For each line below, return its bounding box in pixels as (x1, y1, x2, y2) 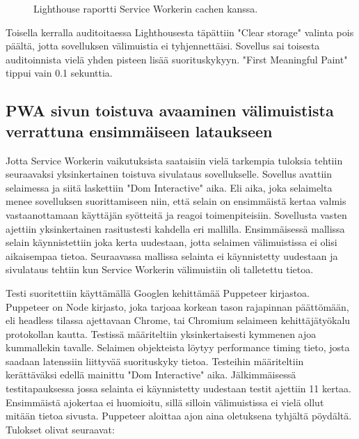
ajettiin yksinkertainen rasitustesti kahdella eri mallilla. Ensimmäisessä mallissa (6, 221, 345, 236)
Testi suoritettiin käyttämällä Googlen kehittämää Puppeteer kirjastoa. (6, 285, 310, 300)
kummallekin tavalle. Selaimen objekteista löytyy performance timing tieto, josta (6, 340, 350, 355)
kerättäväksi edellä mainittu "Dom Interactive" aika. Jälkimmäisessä (6, 367, 296, 382)
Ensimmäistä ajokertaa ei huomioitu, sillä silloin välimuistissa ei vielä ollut (6, 394, 324, 409)
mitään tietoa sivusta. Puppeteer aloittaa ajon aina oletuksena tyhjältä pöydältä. (6, 408, 352, 423)
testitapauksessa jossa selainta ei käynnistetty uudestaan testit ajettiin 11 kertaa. (6, 381, 352, 396)
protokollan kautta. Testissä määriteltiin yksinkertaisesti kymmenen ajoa (6, 326, 317, 341)
